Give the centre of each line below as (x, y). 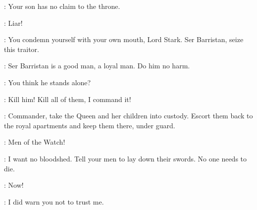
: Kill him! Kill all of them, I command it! (68, 99)
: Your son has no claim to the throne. (62, 6)
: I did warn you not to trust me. (54, 201)
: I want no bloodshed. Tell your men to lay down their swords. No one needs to (126, 158)
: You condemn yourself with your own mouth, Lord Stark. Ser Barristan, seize (124, 39)
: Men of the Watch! (35, 142)
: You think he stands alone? (48, 82)
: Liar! (13, 23)
